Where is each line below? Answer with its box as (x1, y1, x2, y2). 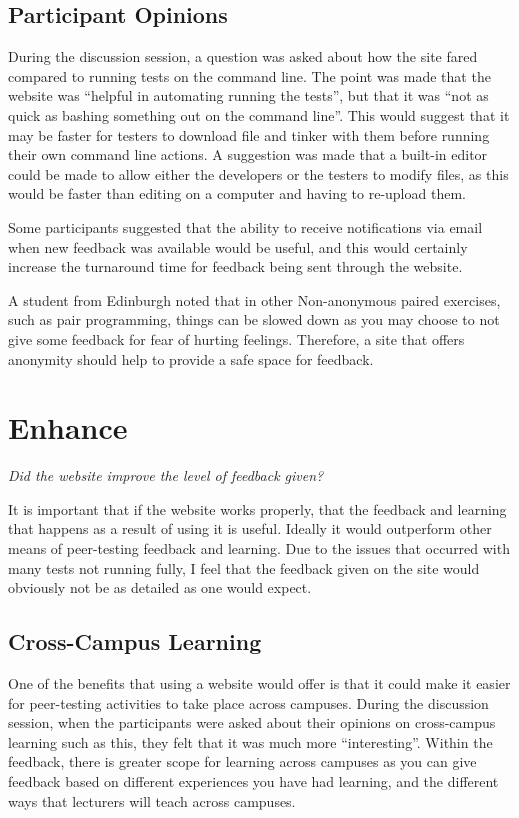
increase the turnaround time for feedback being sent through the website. (8, 256, 463, 277)
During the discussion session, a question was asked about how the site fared (8, 46, 478, 67)
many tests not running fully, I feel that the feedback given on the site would (8, 557, 480, 578)
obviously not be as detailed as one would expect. (8, 577, 312, 598)
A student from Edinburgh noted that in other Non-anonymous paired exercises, (8, 289, 501, 310)
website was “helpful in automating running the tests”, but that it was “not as (8, 85, 489, 106)
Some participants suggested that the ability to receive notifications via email (8, 216, 483, 237)
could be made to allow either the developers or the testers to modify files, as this (8, 163, 509, 184)
